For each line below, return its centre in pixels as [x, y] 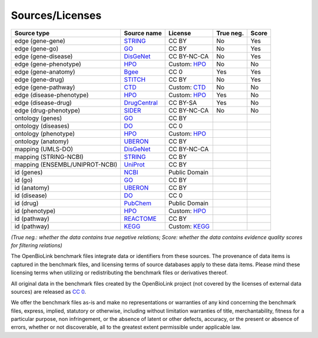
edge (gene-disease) [44, 56]
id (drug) [26, 203]
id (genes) [29, 172]
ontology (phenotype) [45, 134]
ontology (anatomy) [42, 141]
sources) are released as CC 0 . [49, 291]
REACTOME [140, 218]
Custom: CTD [187, 87]
